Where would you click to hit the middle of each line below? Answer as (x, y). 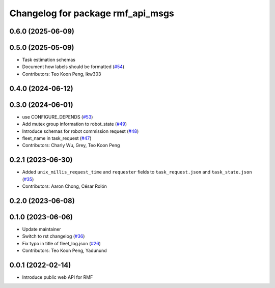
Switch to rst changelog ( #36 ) (53, 236)
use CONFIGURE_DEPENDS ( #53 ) (58, 117)
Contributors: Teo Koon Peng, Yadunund (64, 251)
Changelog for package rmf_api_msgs (92, 13)
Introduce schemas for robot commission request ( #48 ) (80, 131)
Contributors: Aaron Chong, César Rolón (64, 186)
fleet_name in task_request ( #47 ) (57, 138)
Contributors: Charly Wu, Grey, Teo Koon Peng (71, 146)
